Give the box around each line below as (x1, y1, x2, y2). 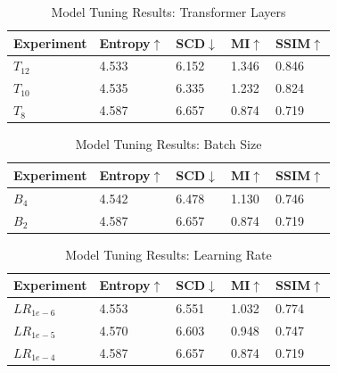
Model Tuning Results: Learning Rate (65, 245, 272, 263)
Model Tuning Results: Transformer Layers (51, 3, 286, 21)
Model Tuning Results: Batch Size (75, 135, 262, 153)
